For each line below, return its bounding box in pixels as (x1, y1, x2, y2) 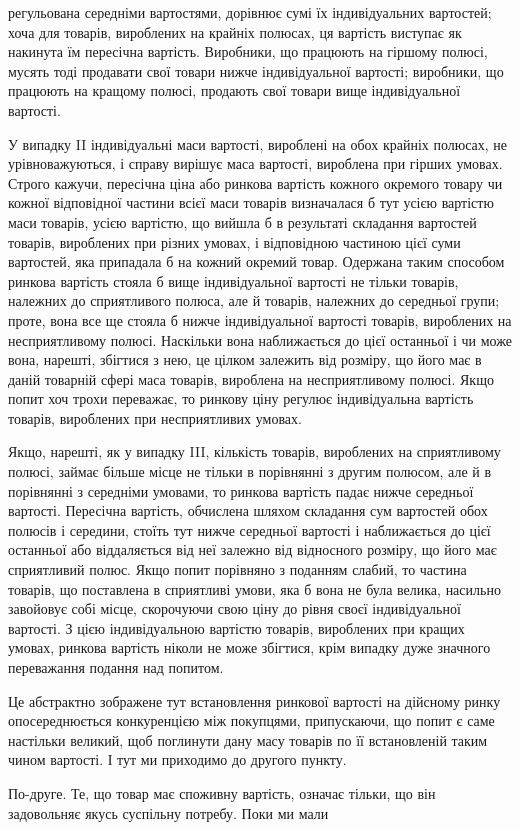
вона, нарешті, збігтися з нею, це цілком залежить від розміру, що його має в (8, 349, 482, 370)
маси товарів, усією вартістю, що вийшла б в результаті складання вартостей (8, 211, 477, 232)
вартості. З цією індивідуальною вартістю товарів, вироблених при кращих (8, 617, 465, 638)
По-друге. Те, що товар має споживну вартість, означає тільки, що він (8, 782, 436, 803)
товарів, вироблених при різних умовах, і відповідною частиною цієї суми (8, 231, 461, 252)
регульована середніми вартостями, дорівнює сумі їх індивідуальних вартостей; (8, 2, 492, 22)
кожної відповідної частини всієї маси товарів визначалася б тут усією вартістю (8, 192, 494, 213)
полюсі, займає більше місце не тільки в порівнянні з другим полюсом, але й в (8, 461, 492, 482)
